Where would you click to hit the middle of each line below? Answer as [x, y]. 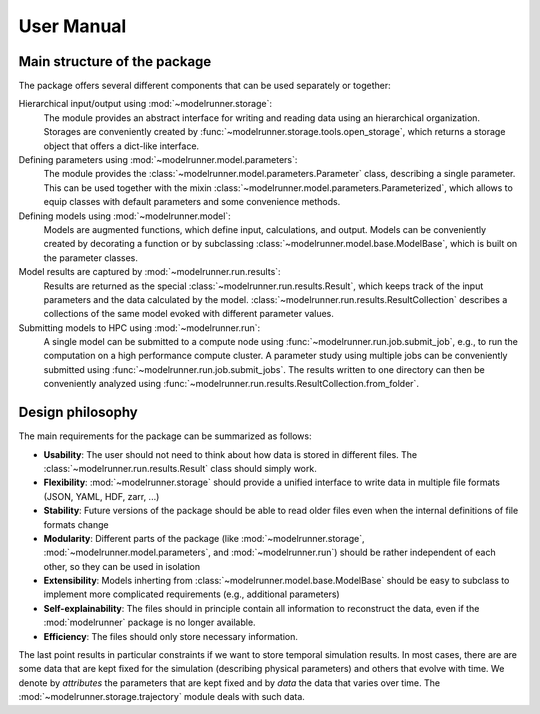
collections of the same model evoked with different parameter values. [189, 314]
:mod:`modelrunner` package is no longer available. [149, 622]
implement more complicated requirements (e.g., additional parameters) [191, 594]
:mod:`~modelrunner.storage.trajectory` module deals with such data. [161, 697]
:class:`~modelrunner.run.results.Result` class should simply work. [180, 468]
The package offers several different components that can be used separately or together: [204, 86]
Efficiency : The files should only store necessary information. [171, 636]
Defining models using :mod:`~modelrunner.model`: [125, 216]
